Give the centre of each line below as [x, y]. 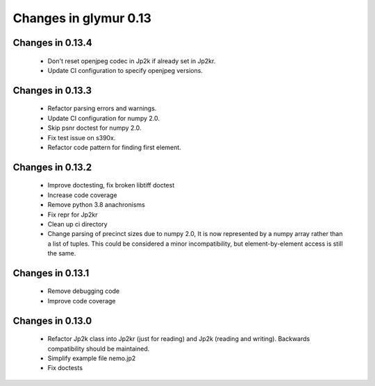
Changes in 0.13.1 [51, 273]
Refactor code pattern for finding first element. [115, 147]
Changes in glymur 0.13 [82, 18]
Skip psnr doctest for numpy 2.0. [94, 128]
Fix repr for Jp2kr [73, 215]
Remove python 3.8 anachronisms [96, 205]
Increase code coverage [82, 195]
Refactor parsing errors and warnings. [102, 108]
